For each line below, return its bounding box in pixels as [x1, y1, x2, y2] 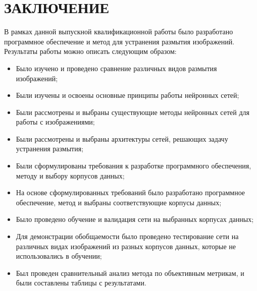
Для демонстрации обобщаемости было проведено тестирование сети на [16, 231, 239, 242]
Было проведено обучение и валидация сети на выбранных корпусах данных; [16, 214, 254, 224]
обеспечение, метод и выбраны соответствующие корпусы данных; [16, 197, 222, 207]
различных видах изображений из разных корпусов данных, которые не [16, 241, 236, 251]
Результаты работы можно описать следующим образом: [4, 46, 177, 56]
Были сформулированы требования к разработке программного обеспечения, [16, 160, 251, 171]
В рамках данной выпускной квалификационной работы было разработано [4, 26, 233, 37]
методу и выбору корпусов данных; [16, 170, 125, 181]
